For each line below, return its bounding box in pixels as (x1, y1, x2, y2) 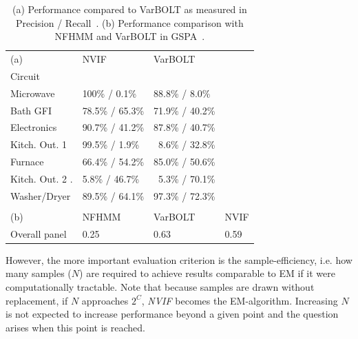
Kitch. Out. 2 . (10, 171, 73, 185)
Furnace (10, 154, 44, 169)
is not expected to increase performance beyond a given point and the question (6, 307, 339, 321)
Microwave (10, 85, 55, 100)
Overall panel (10, 226, 67, 240)
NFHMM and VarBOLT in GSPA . (54, 29, 205, 43)
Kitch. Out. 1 (10, 137, 67, 152)
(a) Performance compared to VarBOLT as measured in (12, 2, 247, 16)
